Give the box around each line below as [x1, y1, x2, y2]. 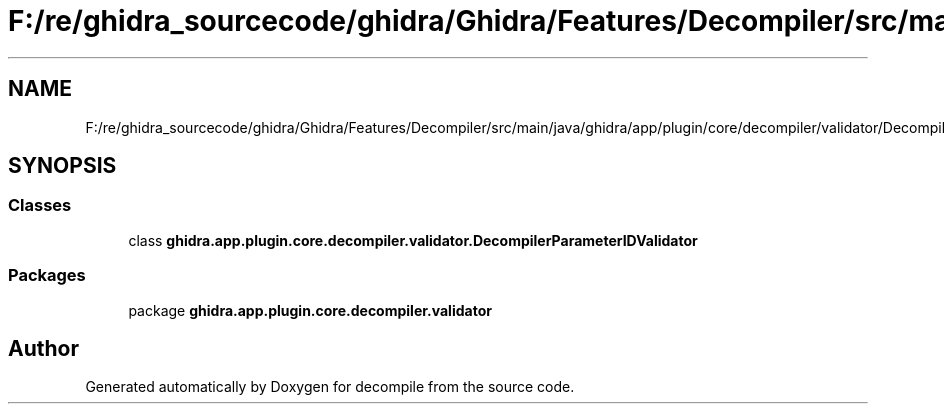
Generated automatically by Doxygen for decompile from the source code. [85, 378, 575, 396]
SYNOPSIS [8, 153, 117, 179]
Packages [8, 265, 86, 286]
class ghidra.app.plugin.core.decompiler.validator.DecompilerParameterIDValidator [128, 231, 698, 249]
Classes [8, 195, 72, 216]
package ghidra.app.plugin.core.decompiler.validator [128, 301, 492, 319]
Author [8, 335, 79, 361]
